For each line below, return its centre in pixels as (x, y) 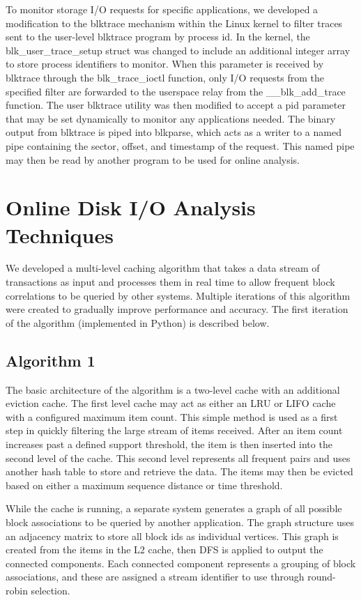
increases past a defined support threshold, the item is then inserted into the (169, 444)
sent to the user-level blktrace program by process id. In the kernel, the (158, 37)
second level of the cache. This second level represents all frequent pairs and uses (178, 457)
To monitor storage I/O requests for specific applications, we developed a (162, 9)
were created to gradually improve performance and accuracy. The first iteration (177, 309)
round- (322, 577)
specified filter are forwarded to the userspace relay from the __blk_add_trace (176, 91)
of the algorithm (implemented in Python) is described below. (138, 322)
